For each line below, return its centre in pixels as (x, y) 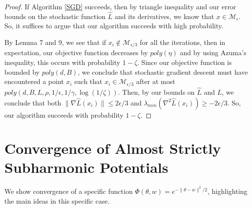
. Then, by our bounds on (156, 92)
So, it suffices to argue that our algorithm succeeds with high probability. (114, 26)
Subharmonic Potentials (86, 167)
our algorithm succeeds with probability (64, 115)
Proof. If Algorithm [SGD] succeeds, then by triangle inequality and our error (120, 6)
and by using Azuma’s (213, 52)
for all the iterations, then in (183, 42)
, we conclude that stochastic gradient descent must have (163, 72)
